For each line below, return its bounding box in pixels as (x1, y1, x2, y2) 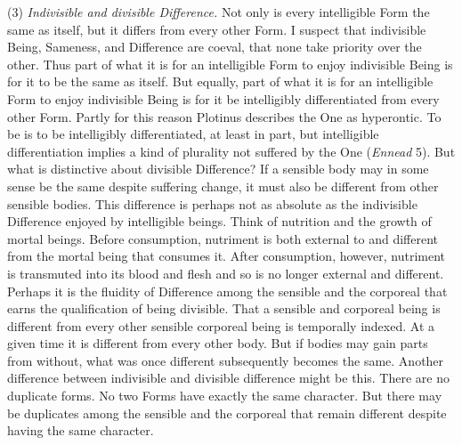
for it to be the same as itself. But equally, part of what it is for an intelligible (7, 72, 434, 91)
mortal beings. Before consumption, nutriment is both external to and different (7, 229, 439, 247)
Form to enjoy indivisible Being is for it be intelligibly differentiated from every (7, 89, 440, 108)
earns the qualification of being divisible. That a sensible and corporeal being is (7, 299, 441, 318)
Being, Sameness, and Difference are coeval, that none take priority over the (7, 37, 422, 56)
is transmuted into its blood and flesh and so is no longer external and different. (7, 263, 444, 282)
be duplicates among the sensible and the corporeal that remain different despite (7, 403, 447, 422)
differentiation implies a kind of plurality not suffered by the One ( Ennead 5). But (7, 142, 456, 160)
